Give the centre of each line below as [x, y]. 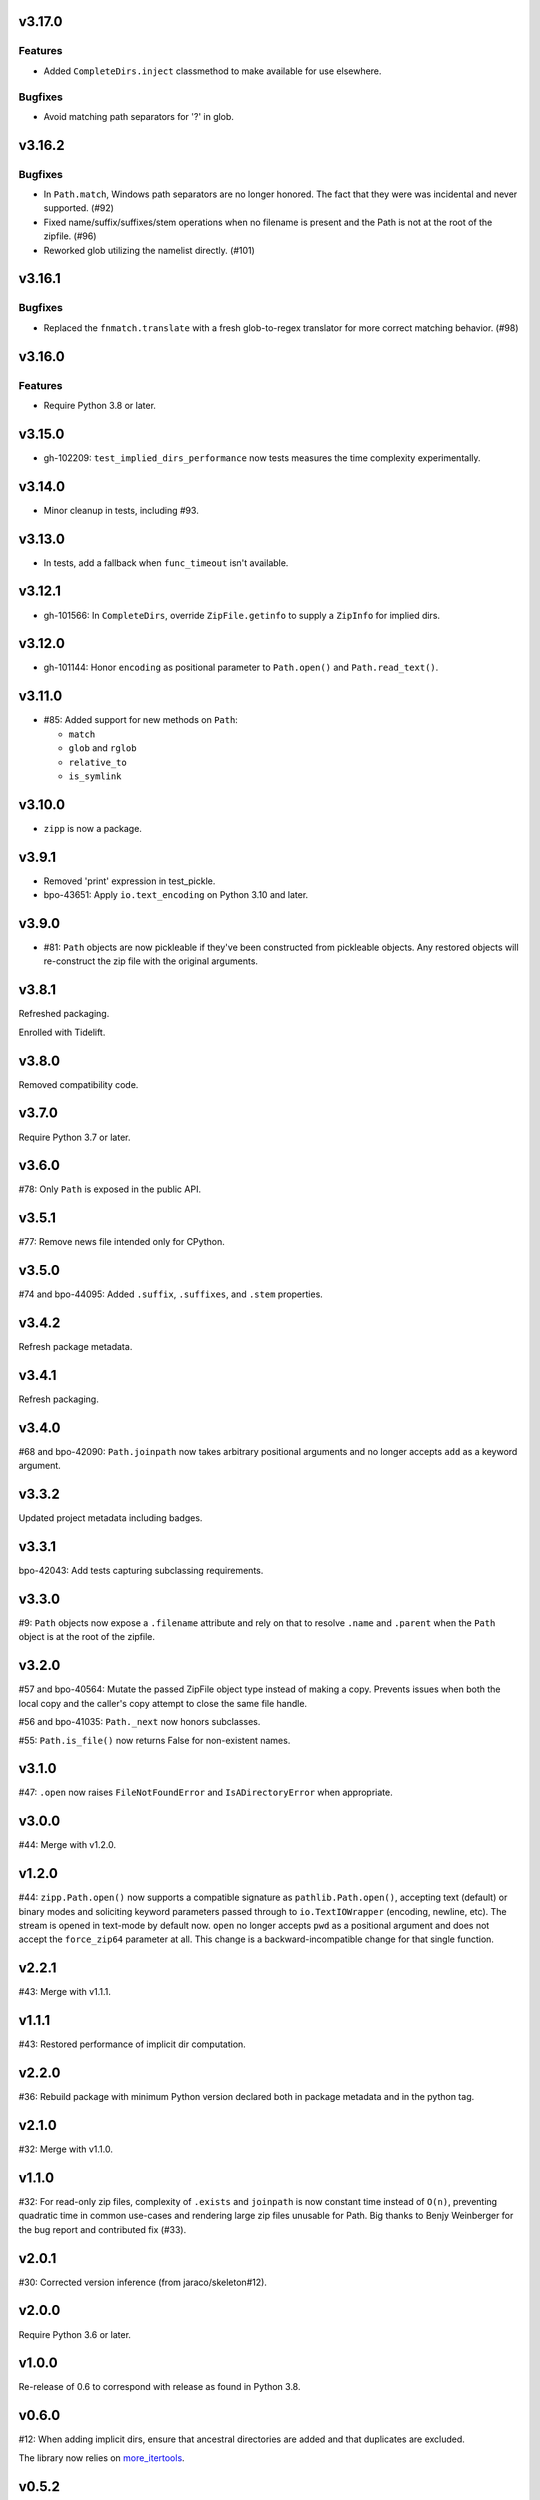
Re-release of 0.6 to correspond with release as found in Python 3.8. [159, 2387]
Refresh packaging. [58, 1399]
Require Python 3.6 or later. [75, 2334]
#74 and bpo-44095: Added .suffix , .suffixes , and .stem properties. [171, 1294]
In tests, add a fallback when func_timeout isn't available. [166, 562]
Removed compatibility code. [78, 1084]
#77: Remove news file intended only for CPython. [121, 1242]
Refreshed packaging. [64, 1014]
